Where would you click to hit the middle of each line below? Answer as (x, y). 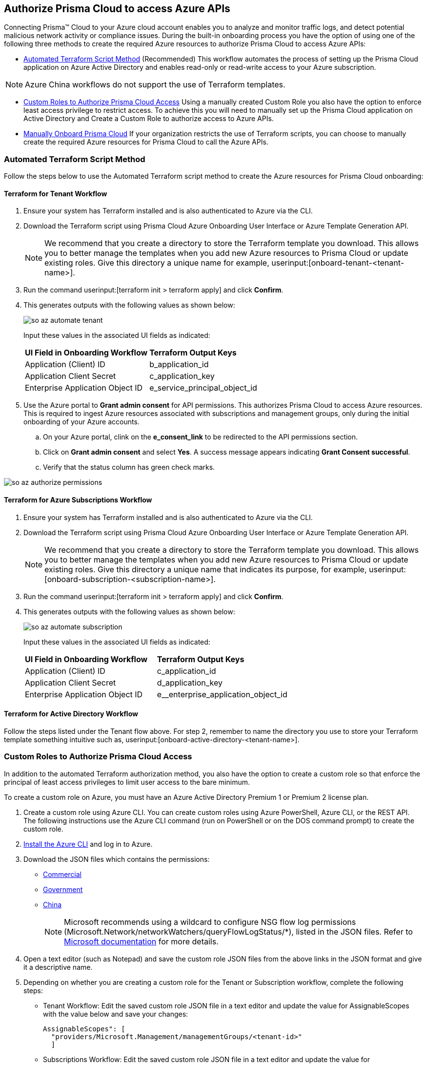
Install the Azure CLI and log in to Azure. (88, 844)
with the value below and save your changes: (116, 1014)
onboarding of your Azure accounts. (81, 422)
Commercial (62, 874)
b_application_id (179, 365)
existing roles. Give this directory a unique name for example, (157, 263)
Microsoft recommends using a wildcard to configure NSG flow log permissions (210, 922)
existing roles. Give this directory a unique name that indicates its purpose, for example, (206, 569)
